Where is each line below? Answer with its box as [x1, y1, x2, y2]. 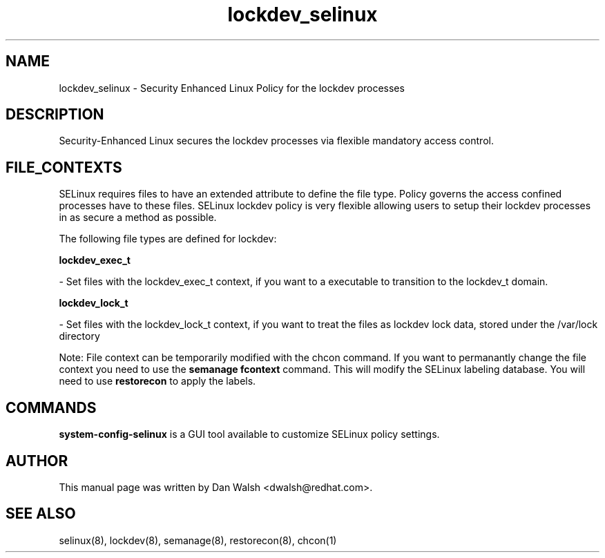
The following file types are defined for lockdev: [59, 233, 277, 245]
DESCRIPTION [6, 106, 104, 124]
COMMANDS [6, 398, 97, 416]
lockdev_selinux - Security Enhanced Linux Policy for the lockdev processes [59, 81, 405, 94]
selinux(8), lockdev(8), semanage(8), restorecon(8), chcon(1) [59, 534, 337, 546]
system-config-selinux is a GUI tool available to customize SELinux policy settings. [59, 428, 440, 441]
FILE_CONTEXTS [6, 158, 122, 176]
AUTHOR [6, 452, 68, 470]
